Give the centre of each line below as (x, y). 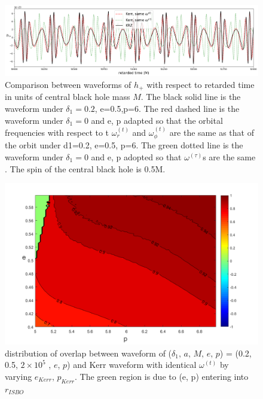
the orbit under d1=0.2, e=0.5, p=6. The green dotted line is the (124, 145)
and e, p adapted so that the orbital (157, 120)
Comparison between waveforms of (68, 84)
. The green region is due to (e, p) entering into (162, 376)
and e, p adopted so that (136, 157)
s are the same (229, 157)
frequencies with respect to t (57, 132)
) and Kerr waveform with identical (132, 365)
